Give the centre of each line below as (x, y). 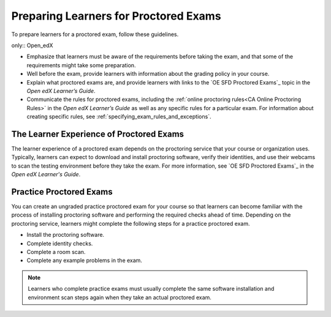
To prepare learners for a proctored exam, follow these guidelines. (95, 34)
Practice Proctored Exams (62, 192)
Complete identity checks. (60, 243)
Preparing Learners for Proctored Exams (116, 16)
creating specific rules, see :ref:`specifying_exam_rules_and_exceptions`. (119, 117)
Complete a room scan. (56, 252)
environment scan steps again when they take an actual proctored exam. (120, 297)
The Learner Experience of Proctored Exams (97, 134)
